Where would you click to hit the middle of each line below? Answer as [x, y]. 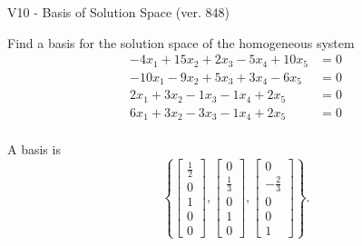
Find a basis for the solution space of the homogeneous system [181, 42]
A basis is [34, 149]
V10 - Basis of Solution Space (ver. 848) [118, 12]
